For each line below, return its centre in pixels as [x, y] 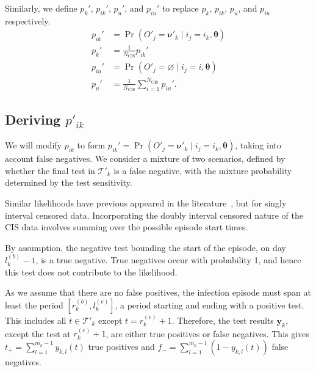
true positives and [121, 346]
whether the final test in [50, 170]
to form [91, 145]
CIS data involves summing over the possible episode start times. [127, 227]
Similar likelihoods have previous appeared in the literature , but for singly [146, 202]
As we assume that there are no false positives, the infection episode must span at [158, 292]
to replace [180, 8]
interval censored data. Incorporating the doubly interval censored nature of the [154, 215]
